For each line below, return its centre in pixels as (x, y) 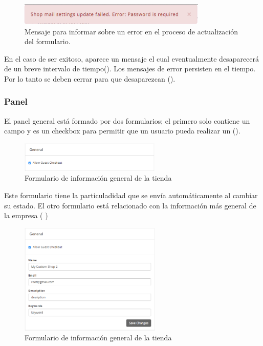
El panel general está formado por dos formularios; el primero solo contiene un (127, 120)
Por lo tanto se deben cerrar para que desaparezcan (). (90, 78)
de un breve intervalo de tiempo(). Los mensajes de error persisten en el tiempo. (130, 69)
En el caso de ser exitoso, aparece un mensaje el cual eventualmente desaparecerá (132, 58)
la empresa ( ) (26, 215)
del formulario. (48, 41)
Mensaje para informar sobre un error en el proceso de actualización (131, 31)
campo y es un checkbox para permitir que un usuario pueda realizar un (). (122, 131)
